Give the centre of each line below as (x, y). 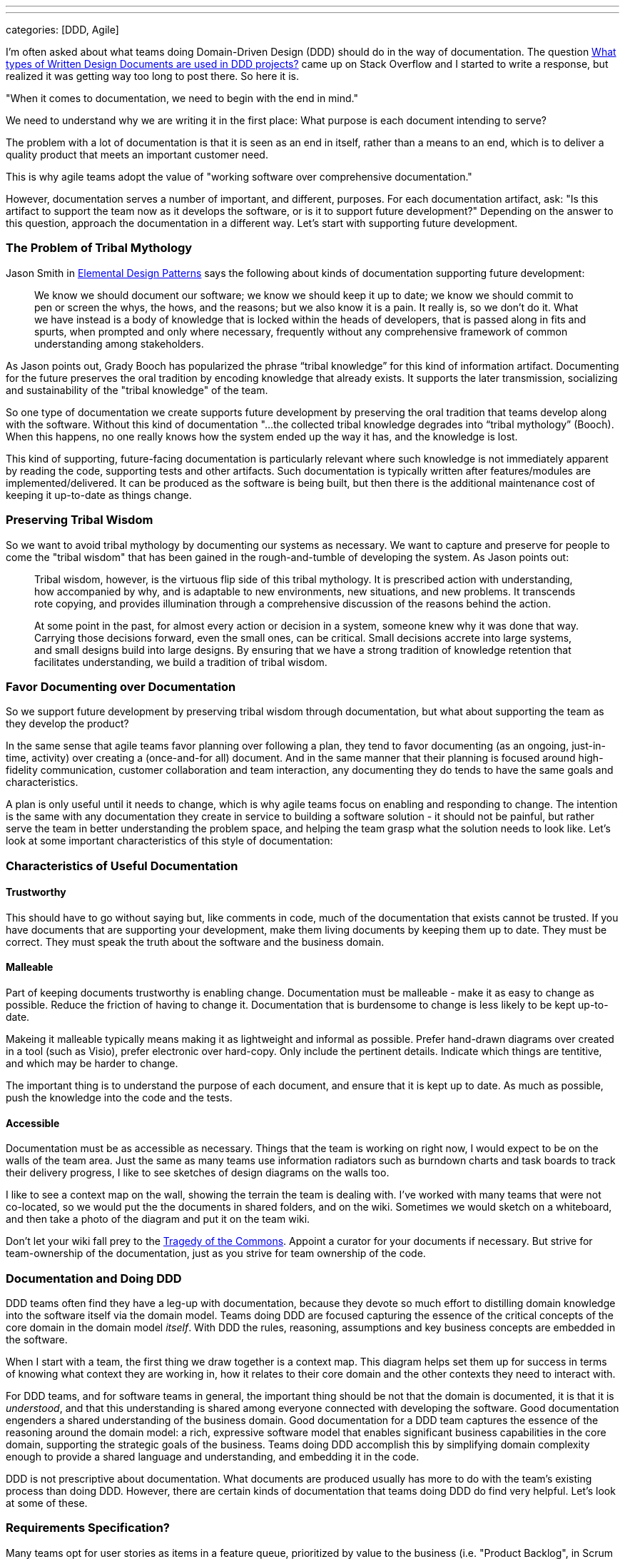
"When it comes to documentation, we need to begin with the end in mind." (182, 98)
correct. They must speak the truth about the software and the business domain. (195, 942)
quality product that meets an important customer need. (137, 155)
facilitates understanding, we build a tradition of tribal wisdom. (181, 662)
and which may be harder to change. (92, 1064)
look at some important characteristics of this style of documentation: (169, 841)
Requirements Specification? (88, 1528)
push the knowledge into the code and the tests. (119, 1098)
